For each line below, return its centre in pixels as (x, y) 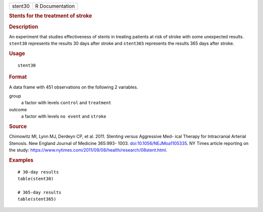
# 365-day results (40, 192)
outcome (18, 109)
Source (18, 126)
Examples (21, 160)
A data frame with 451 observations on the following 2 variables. (74, 87)
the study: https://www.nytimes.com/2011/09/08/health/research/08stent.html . (88, 150)
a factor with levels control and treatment (66, 103)
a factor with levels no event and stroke (64, 116)
